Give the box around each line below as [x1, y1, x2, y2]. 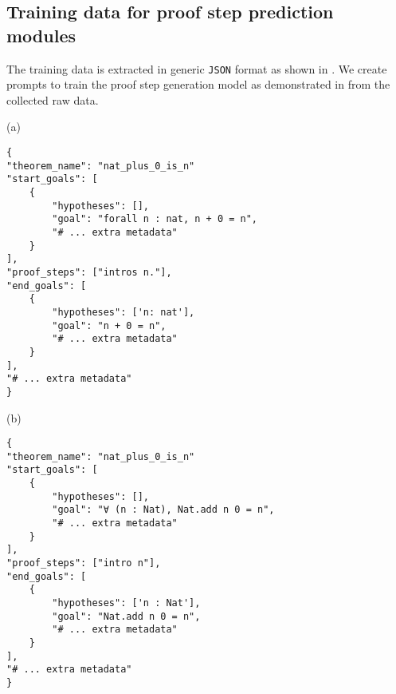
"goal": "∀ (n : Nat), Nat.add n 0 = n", [52, 504, 275, 516]
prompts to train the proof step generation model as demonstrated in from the [6, 76, 390, 93]
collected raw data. [6, 91, 99, 108]
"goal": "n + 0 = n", [52, 319, 167, 331]
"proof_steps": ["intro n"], [6, 557, 161, 569]
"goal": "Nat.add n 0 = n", [52, 610, 201, 622]
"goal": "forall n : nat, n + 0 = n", [52, 213, 257, 225]
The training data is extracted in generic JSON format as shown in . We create [6, 60, 387, 77]
